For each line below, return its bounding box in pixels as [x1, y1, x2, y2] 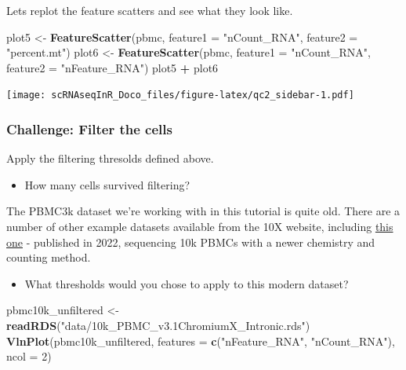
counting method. [6, 249, 91, 266]
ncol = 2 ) [6, 348, 52, 365]
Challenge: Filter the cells [6, 119, 172, 138]
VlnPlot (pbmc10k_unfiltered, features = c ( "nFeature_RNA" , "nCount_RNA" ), [6, 332, 395, 349]
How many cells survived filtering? [24, 176, 190, 192]
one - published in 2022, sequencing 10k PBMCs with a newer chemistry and [6, 233, 375, 250]
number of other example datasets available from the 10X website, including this [6, 218, 393, 235]
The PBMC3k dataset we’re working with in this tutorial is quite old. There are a [6, 203, 401, 219]
